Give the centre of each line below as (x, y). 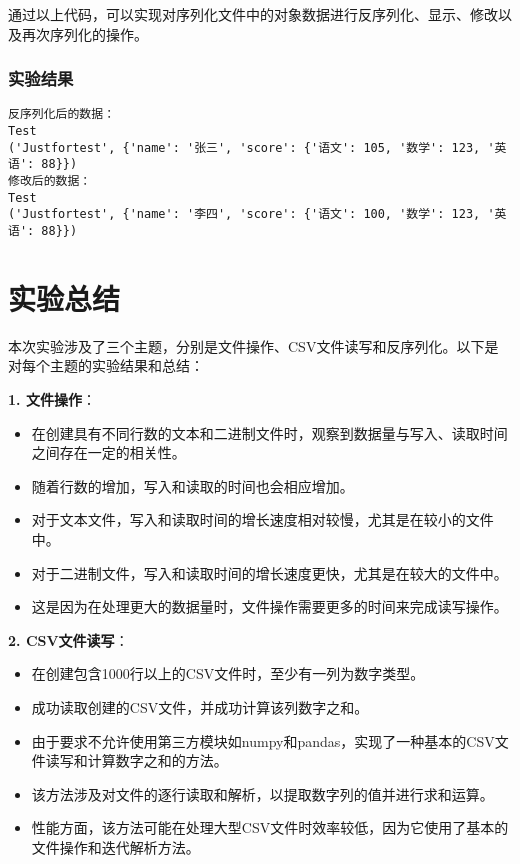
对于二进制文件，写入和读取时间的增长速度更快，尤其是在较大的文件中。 (269, 572)
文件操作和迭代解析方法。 (115, 846)
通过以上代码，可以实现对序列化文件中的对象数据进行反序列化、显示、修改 (253, 14)
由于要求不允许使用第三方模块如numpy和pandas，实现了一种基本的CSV (263, 740)
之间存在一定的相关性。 (108, 452)
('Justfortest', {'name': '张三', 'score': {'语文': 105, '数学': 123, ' (251, 147)
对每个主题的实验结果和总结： (106, 365)
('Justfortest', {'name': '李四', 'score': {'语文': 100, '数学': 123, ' (251, 214)
